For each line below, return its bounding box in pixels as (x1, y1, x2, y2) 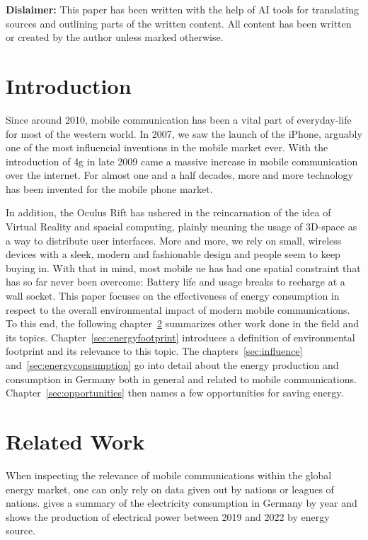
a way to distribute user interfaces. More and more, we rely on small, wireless (6, 233, 342, 247)
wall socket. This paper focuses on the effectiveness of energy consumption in (6, 288, 340, 303)
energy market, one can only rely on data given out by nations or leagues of (6, 481, 334, 496)
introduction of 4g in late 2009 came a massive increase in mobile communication (6, 153, 358, 168)
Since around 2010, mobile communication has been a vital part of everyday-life (6, 112, 352, 127)
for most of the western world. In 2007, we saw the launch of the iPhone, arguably (6, 126, 362, 141)
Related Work (6, 426, 145, 455)
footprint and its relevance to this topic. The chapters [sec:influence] (6, 344, 303, 358)
